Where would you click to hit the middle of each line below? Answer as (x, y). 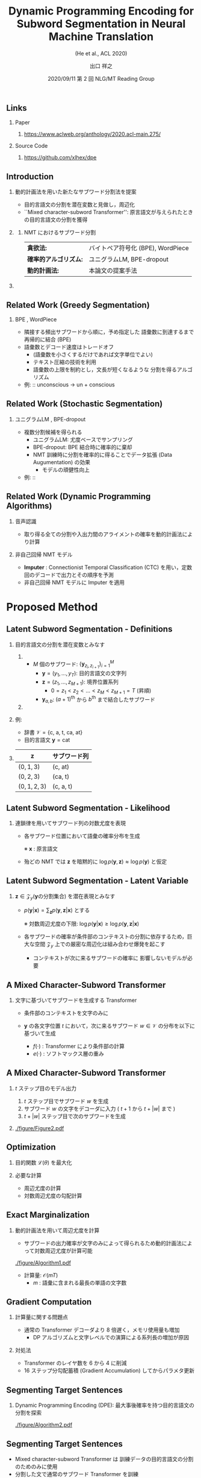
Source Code (31, 146)
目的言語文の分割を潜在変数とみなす (60, 644)
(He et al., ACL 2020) (101, 53)
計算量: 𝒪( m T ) (41, 1275)
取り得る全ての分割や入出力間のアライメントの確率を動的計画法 (103, 534)
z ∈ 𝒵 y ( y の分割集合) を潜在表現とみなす (65, 897)
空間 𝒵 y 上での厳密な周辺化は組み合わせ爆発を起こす (100, 945)
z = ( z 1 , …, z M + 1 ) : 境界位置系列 (80, 682)
